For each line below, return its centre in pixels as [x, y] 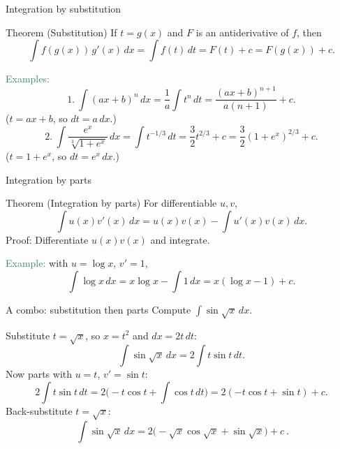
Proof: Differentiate [47, 239]
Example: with [37, 263]
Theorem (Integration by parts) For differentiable [111, 203]
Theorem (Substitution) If [61, 32]
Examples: [28, 79]
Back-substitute [39, 411]
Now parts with [39, 374]
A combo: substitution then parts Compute [98, 309]
